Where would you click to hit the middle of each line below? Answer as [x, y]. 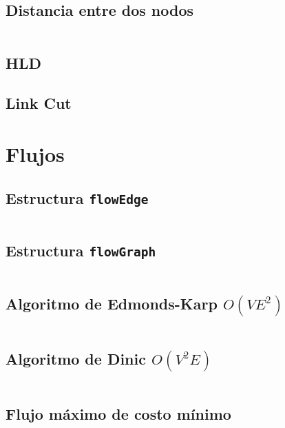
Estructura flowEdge [77, 197]
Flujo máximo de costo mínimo [118, 414]
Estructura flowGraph [81, 251]
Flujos [35, 153]
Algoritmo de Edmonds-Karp [112, 304]
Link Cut [39, 103]
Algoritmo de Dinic [76, 359]
